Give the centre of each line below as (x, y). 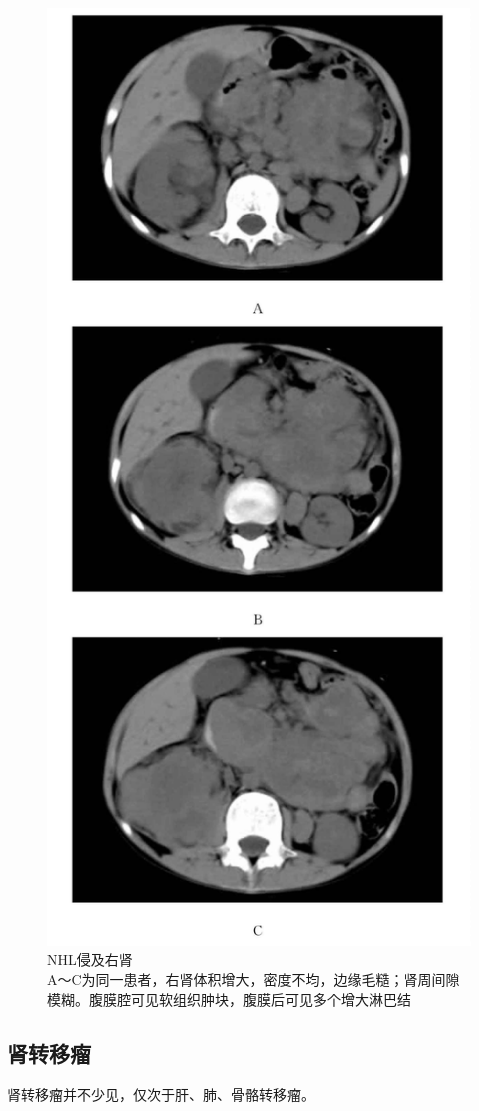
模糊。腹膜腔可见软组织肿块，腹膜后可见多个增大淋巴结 (229, 998)
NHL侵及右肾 (90, 959)
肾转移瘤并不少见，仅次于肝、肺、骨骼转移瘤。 (161, 1094)
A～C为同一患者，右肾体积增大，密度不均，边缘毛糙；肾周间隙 (253, 978)
